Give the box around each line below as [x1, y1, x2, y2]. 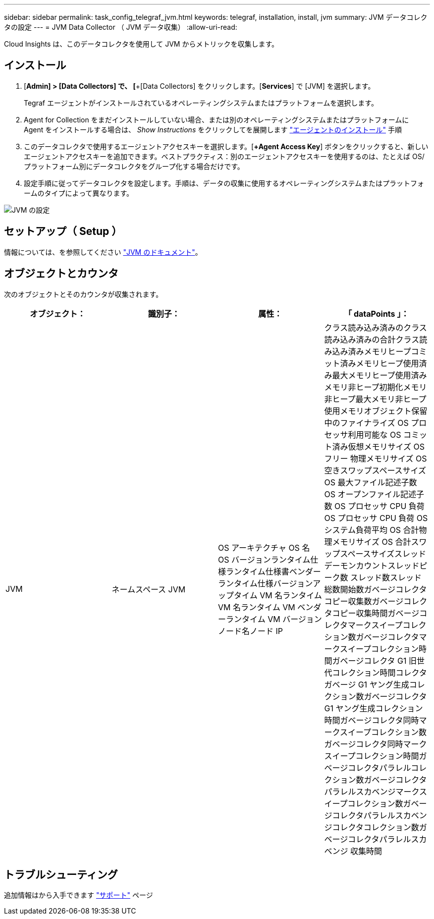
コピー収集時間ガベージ [332, 608, 420, 618]
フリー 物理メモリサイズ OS [324, 453, 427, 463]
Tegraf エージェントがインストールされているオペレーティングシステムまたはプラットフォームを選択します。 [24, 98, 378, 107]
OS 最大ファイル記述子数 [324, 477, 417, 487]
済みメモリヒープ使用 [340, 358, 419, 368]
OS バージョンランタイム [218, 554, 311, 565]
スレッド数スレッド [350, 572, 422, 582]
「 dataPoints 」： [344, 308, 409, 319]
